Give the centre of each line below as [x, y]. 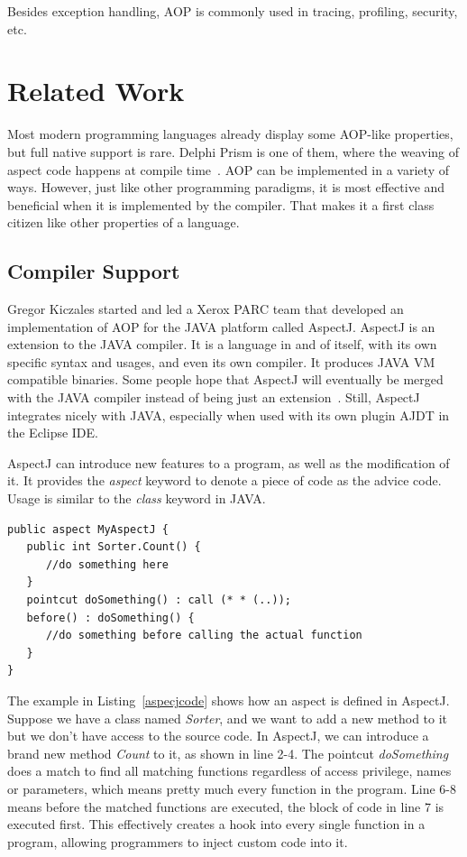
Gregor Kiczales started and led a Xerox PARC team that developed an [206, 309]
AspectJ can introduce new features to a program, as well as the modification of [229, 462]
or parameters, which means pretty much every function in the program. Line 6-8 [232, 788]
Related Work [96, 91]
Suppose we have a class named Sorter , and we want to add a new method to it [228, 718]
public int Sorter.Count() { [114, 547]
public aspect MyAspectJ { [88, 529]
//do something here [107, 564]
